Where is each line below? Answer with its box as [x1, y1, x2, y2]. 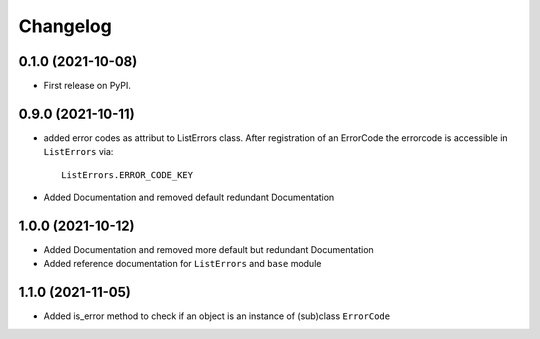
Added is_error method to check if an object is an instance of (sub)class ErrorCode [43, 310, 390, 322]
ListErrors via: [43, 146, 114, 158]
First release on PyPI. [43, 80, 132, 92]
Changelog [18, 15, 112, 37]
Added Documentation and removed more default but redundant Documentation [43, 244, 374, 256]
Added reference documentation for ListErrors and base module [43, 258, 322, 270]
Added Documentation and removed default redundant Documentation [43, 191, 335, 204]
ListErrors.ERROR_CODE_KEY [61, 169, 194, 180]
